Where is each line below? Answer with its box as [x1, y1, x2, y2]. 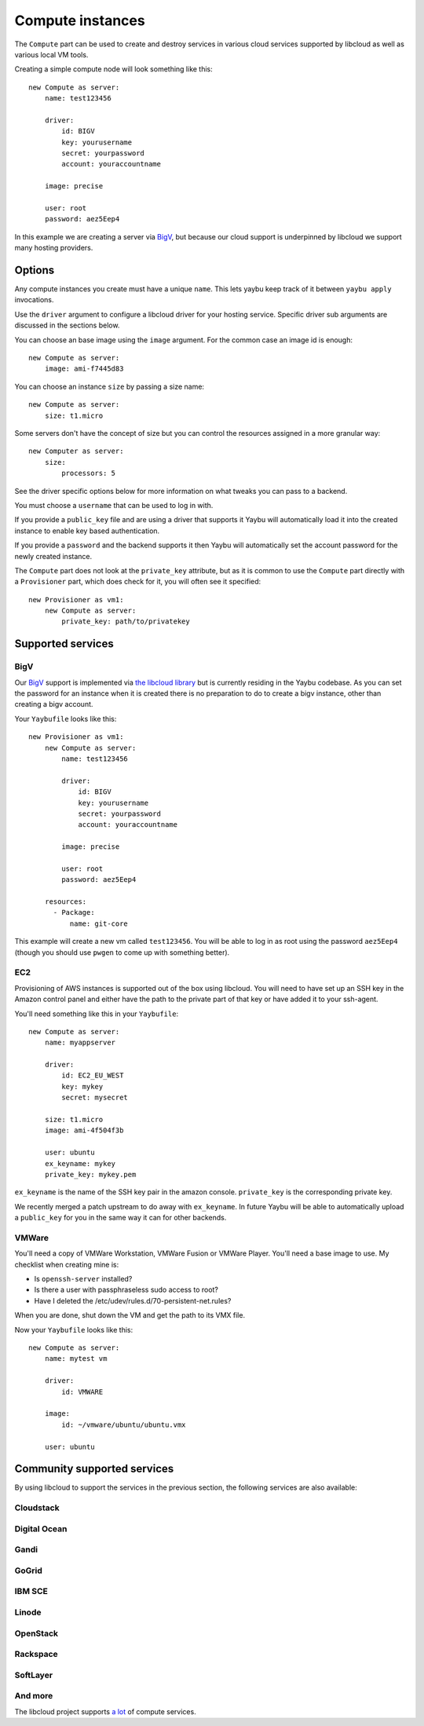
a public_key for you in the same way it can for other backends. [14, 1213, 227, 1223]
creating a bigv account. [14, 700, 93, 709]
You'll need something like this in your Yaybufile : [14, 1009, 179, 1018]
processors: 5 [61, 469, 116, 478]
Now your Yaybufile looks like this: [14, 1325, 133, 1334]
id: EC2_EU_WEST [61, 1071, 124, 1080]
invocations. [14, 295, 54, 305]
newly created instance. [14, 551, 93, 561]
